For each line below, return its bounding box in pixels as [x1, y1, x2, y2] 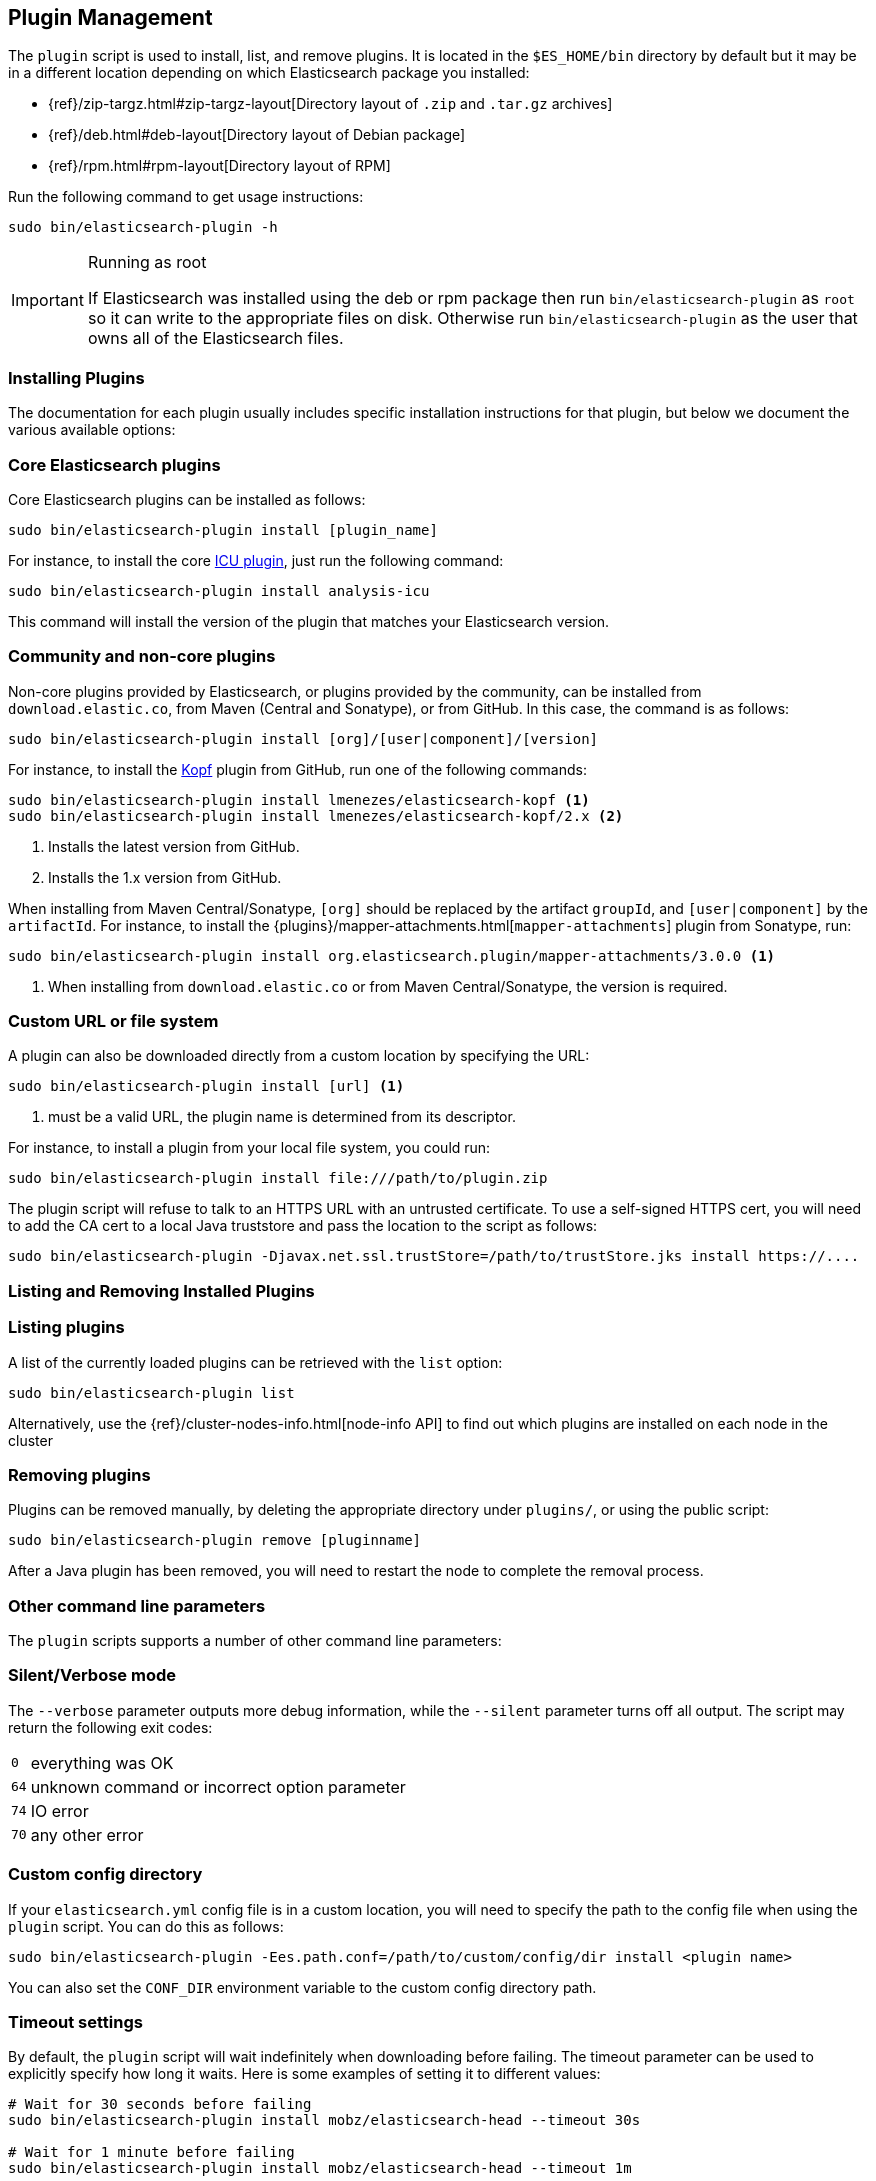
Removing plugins [8, 1464, 151, 1485]
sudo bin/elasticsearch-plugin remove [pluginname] [8, 1532, 422, 1549]
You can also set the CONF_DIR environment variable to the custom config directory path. [8, 1978, 597, 1996]
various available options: [8, 421, 176, 439]
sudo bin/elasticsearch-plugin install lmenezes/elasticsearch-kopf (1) [8, 791, 590, 808]
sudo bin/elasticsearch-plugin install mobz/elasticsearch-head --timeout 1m [8, 2160, 632, 2177]
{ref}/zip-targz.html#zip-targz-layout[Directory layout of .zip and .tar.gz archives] [48, 95, 613, 113]
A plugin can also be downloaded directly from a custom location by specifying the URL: [8, 1047, 590, 1065]
